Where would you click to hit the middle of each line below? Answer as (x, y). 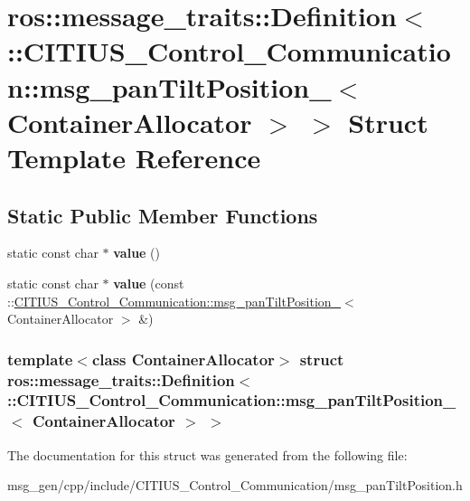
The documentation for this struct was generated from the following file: (207, 454)
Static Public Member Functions (163, 215)
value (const (149, 283)
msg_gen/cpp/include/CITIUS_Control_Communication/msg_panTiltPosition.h (235, 485)
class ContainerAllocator (183, 359)
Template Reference (134, 157)
